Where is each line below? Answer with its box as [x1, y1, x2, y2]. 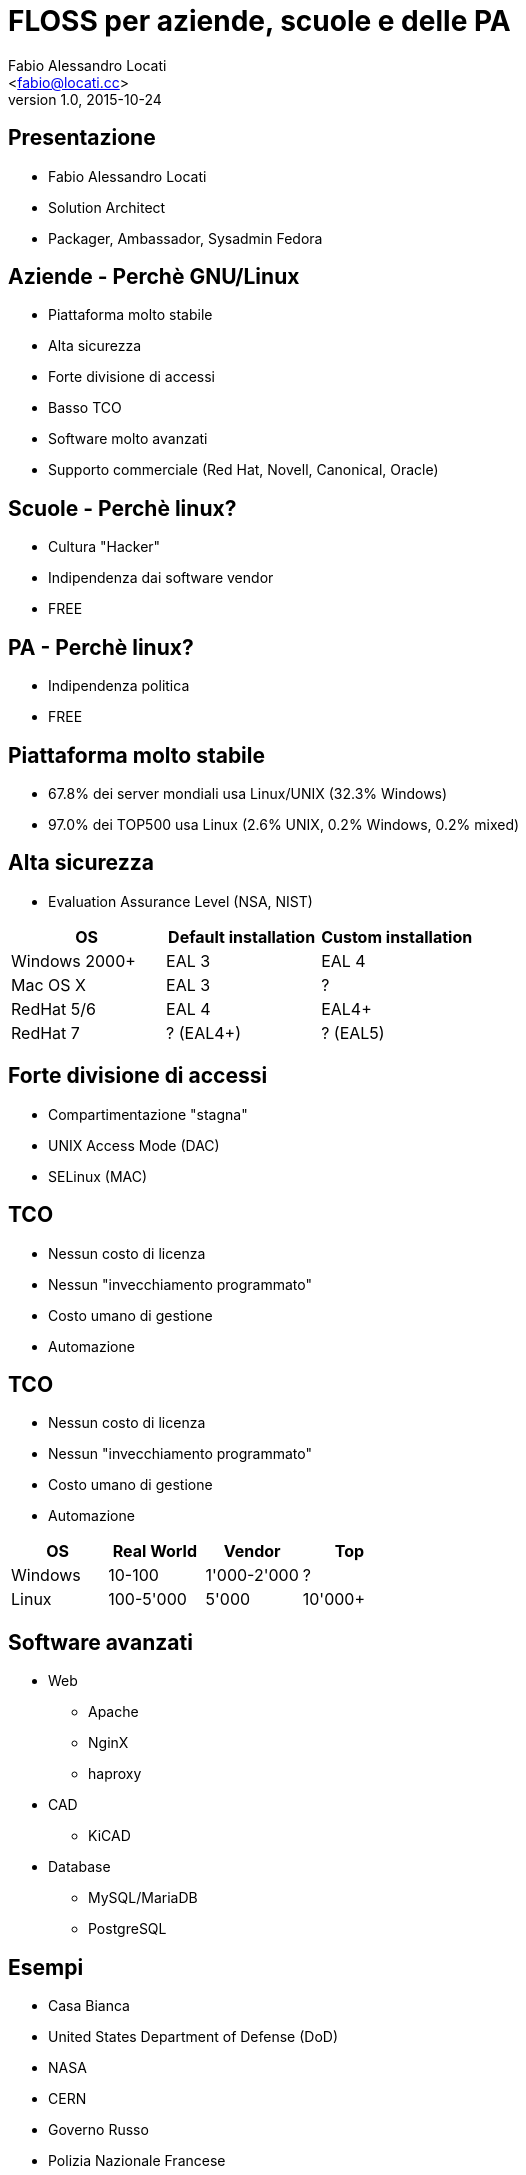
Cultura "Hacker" [48, 538, 161, 556]
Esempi [8, 1954, 84, 1980]
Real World [112, 1541, 197, 1562]
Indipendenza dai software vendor [48, 569, 274, 587]
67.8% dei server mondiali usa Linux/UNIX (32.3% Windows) [48, 784, 448, 802]
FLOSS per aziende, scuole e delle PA [8, 4, 511, 38]
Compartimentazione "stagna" [48, 1105, 248, 1123]
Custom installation [321, 926, 473, 947]
